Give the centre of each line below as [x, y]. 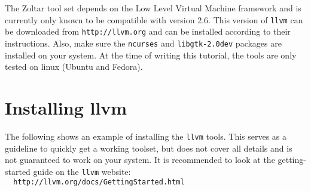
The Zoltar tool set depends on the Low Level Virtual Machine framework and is [153, 8]
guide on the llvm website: [82, 171]
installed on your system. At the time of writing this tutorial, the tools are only [151, 55]
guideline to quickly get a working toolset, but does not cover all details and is [149, 148]
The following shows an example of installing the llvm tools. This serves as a [146, 136]
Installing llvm [66, 107]
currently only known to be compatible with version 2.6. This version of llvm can [154, 19]
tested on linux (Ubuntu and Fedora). [74, 67]
